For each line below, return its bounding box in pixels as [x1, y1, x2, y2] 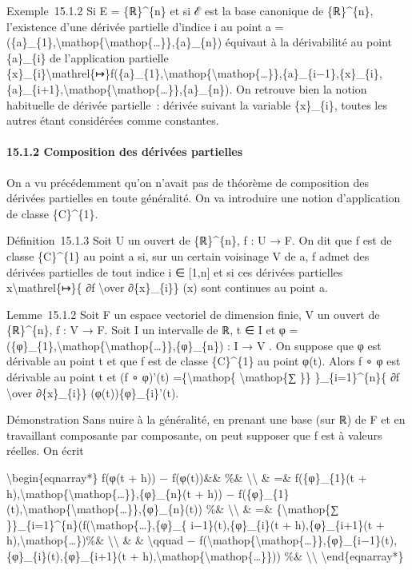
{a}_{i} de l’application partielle [6, 49, 169, 66]
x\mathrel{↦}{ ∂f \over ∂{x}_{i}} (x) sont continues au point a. [6, 279, 328, 296]
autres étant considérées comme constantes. [6, 112, 219, 129]
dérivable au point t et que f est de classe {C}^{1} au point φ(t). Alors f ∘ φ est [6, 353, 401, 369]
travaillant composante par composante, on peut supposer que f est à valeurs [6, 426, 382, 443]
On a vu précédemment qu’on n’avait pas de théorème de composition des [6, 173, 369, 190]
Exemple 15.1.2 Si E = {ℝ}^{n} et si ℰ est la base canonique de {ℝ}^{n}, [6, 2, 374, 18]
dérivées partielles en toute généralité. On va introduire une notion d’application [6, 189, 401, 206]
